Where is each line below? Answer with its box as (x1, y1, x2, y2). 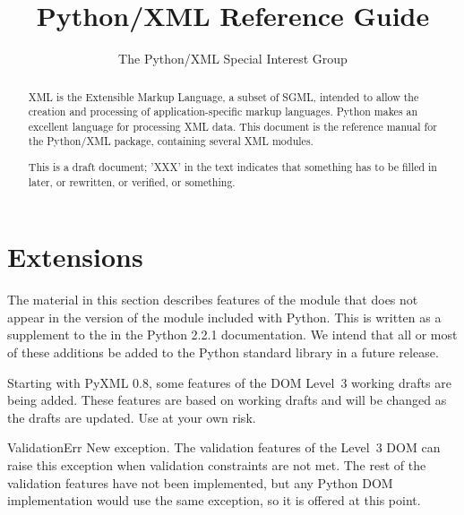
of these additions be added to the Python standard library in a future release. (7, 343, 439, 362)
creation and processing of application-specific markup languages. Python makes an (28, 104, 418, 119)
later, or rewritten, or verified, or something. (28, 174, 236, 189)
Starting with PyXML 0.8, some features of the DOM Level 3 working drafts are (7, 373, 451, 391)
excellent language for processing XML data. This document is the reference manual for (28, 118, 437, 133)
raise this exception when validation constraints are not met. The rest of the (7, 456, 426, 475)
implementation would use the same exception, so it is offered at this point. (7, 491, 421, 510)
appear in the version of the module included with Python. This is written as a (7, 307, 442, 326)
